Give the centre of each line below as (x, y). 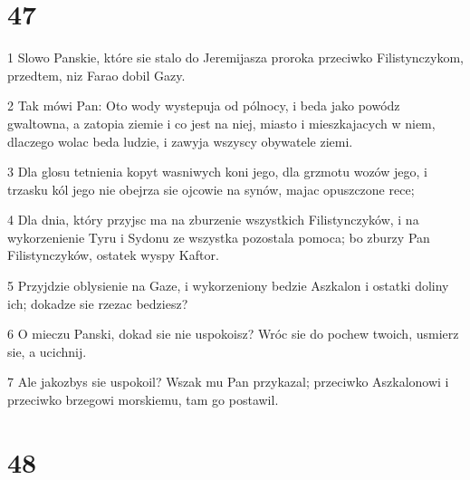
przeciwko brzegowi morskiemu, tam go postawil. (143, 400)
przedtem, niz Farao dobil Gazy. (96, 75)
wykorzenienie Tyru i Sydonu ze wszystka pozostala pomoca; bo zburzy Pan (219, 237)
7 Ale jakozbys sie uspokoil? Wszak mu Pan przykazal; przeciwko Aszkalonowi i (228, 382)
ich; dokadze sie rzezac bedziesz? (98, 303)
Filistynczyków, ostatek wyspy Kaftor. (113, 255)
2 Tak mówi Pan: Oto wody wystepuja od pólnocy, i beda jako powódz (204, 106)
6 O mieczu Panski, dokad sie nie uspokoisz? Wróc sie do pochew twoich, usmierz (233, 334)
